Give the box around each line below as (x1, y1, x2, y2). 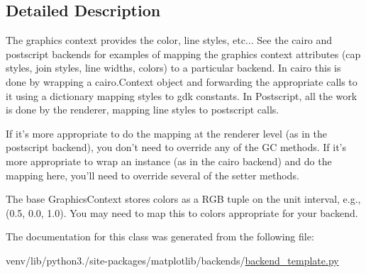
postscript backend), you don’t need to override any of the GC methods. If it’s (6, 140, 347, 155)
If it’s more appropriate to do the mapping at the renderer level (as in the (6, 126, 328, 140)
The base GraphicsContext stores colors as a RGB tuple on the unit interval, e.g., (6, 191, 361, 206)
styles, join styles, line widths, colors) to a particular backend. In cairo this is (6, 60, 341, 75)
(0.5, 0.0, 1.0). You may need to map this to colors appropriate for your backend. (6, 205, 358, 220)
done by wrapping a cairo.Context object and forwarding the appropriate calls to (6, 74, 357, 89)
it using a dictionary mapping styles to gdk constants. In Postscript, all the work (6, 88, 357, 103)
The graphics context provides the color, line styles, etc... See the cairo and (6, 33, 333, 48)
